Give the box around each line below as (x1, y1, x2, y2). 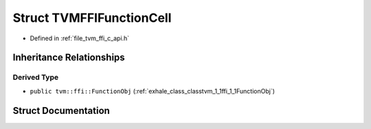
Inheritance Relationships (12, 52, 125, 63)
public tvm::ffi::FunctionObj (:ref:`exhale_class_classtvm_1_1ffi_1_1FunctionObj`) (30, 87, 275, 95)
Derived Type (12, 72, 58, 82)
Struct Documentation (12, 104, 110, 116)
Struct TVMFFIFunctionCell (12, 10, 172, 25)
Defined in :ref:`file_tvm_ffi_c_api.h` (30, 34, 130, 42)
